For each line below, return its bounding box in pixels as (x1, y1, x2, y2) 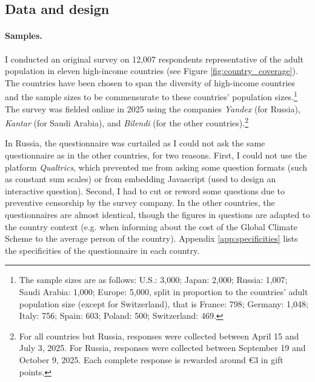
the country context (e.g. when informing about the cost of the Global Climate (5, 220, 297, 233)
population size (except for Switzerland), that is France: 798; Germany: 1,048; (19, 297, 308, 310)
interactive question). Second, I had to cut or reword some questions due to (5, 184, 285, 197)
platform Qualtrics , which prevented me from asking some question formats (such (5, 160, 308, 173)
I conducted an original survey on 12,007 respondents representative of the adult (5, 52, 303, 65)
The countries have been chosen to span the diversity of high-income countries (5, 76, 295, 89)
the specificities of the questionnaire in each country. (5, 244, 200, 256)
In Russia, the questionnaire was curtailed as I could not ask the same (5, 137, 265, 149)
